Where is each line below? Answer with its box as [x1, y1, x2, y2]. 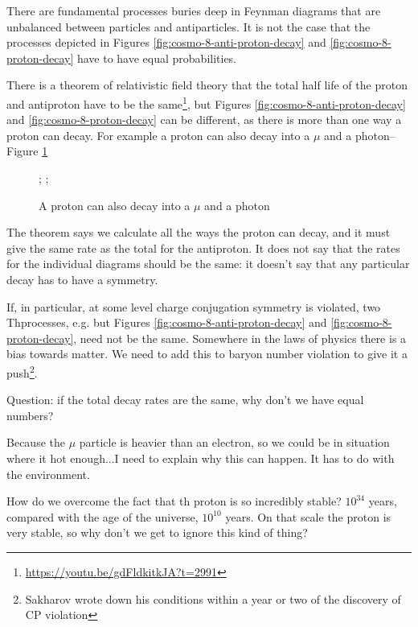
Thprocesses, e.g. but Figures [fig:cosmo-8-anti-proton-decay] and [6, 314, 327, 331]
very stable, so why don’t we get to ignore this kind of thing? [6, 524, 308, 541]
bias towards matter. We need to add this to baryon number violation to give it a [6, 345, 408, 362]
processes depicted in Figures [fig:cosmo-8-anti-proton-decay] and [6, 34, 326, 51]
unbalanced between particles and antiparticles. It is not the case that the [6, 18, 371, 35]
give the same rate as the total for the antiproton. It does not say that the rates [6, 239, 400, 256]
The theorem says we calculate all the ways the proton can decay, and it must [6, 224, 391, 241]
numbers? [6, 406, 54, 423]
